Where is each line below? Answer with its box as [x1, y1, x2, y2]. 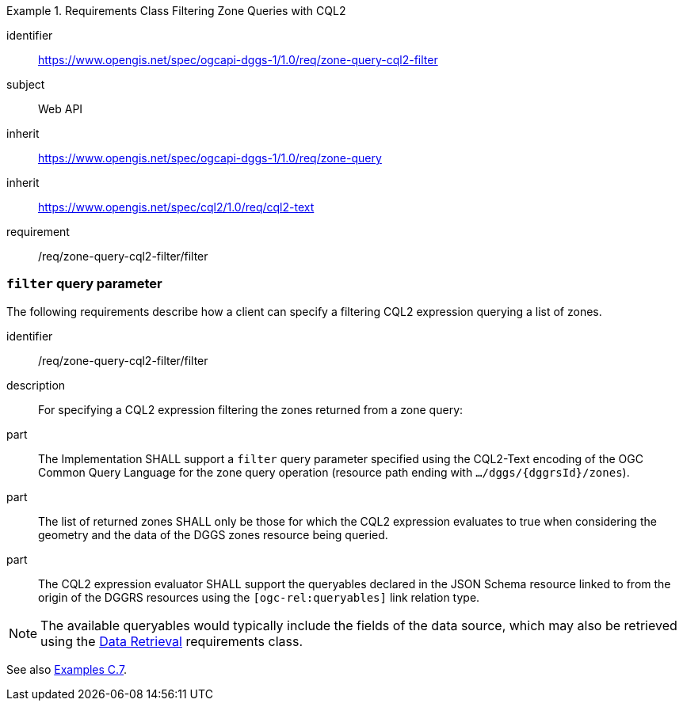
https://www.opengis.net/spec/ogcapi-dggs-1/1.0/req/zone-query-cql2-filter [38, 53, 438, 67]
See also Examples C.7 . [6, 662, 128, 676]
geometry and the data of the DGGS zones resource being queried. [38, 527, 388, 542]
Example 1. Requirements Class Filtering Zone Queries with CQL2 [6, 4, 346, 17]
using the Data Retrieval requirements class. [40, 633, 303, 649]
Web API [38, 102, 83, 116]
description [6, 378, 66, 392]
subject [6, 78, 45, 91]
